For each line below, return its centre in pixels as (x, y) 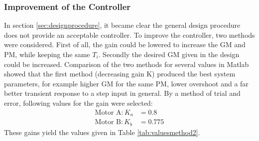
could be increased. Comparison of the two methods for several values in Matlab (127, 64)
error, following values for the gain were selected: (78, 103)
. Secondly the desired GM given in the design (169, 54)
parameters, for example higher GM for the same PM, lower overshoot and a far (126, 83)
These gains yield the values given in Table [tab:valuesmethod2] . (102, 132)
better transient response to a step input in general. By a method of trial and (122, 93)
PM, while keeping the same (47, 54)
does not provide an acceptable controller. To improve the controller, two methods (129, 35)
